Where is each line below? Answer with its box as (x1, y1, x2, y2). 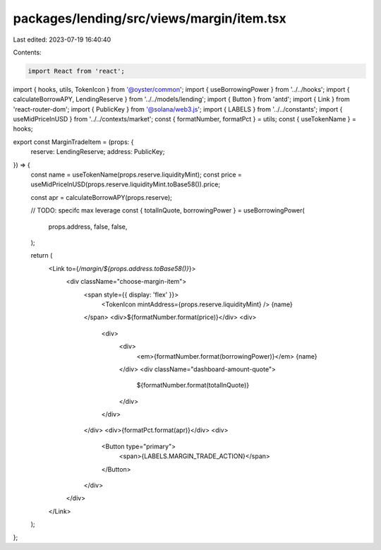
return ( (30, 251, 53, 260)
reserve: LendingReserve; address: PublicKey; (30, 148, 165, 156)
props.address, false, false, (48, 222, 128, 231)
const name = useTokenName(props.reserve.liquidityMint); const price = (30, 170, 243, 179)
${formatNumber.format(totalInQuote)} (136, 381, 250, 390)
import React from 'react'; (28, 67, 125, 75)
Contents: (13, 48, 42, 56)
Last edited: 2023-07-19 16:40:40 (13, 35, 111, 44)
